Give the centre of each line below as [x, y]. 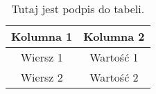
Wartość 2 [114, 77]
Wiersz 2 [42, 77]
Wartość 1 [114, 57]
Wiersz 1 [42, 57]
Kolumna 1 [42, 36]
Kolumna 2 [114, 36]
